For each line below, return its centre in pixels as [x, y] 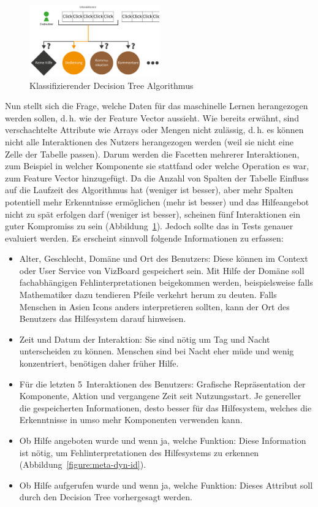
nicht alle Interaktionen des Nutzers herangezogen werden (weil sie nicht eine [149, 141]
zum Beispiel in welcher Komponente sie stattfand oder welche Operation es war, [157, 166]
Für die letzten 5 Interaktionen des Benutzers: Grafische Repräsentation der [162, 383]
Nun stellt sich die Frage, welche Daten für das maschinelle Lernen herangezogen [157, 106]
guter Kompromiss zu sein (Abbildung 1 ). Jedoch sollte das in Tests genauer [149, 226]
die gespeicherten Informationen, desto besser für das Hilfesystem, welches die [165, 407]
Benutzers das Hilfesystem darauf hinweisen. [103, 318]
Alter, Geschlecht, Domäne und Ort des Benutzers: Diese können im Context [164, 258]
